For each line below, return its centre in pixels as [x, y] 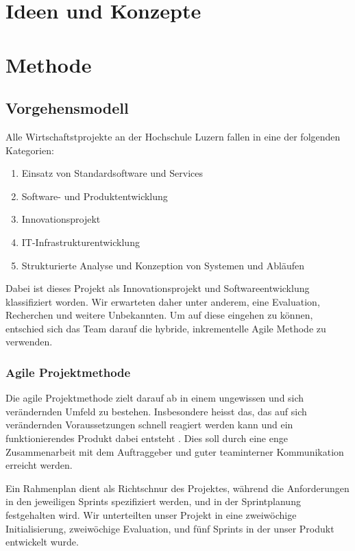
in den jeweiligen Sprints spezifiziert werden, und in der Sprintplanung [153, 501]
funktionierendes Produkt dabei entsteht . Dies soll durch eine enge [147, 438]
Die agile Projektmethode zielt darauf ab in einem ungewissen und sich [155, 398]
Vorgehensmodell [67, 108]
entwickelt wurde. [42, 542]
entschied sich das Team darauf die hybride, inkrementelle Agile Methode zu [166, 328]
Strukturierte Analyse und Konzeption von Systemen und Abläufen [163, 265]
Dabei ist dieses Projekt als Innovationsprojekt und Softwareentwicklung [158, 288]
